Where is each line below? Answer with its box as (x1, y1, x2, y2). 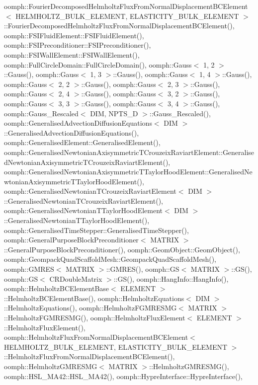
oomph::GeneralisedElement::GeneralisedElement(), (4, 137, 161, 148)
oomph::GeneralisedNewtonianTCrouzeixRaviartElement (4, 186, 176, 196)
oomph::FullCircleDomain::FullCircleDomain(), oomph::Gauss (4, 59, 192, 70)
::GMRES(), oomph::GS (106, 264, 179, 274)
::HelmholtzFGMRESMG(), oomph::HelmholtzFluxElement (4, 312, 185, 322)
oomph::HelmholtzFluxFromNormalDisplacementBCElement (4, 332, 188, 342)
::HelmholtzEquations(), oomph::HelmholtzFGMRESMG (4, 303, 177, 313)
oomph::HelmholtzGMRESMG (4, 361, 97, 371)
